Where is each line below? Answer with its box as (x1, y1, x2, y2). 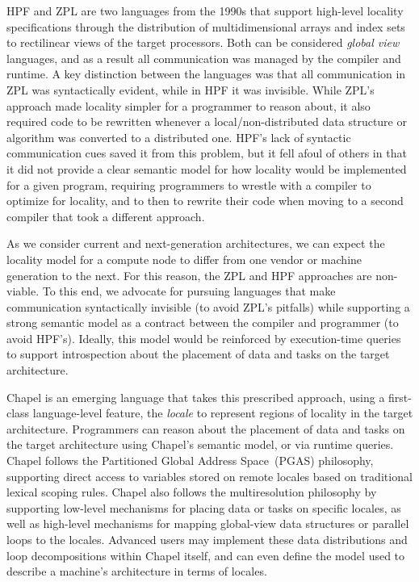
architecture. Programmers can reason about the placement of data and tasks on (6, 420, 405, 437)
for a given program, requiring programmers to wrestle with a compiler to (6, 176, 371, 193)
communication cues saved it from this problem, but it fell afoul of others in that (6, 144, 407, 161)
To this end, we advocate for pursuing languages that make (42, 283, 336, 299)
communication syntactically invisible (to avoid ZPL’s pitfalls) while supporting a (6, 298, 410, 315)
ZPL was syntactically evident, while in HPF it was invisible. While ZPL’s (6, 81, 375, 98)
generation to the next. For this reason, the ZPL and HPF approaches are (6, 266, 372, 283)
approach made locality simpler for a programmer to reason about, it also (6, 97, 371, 114)
